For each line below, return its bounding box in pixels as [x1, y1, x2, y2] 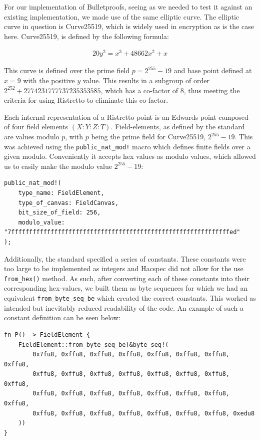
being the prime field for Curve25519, [91, 131, 206, 142]
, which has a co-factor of [100, 85, 178, 95]
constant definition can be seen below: [4, 312, 120, 323]
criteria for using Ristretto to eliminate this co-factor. [4, 95, 168, 105]
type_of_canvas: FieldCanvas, [18, 199, 119, 206]
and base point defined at [173, 65, 252, 76]
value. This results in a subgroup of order [82, 75, 209, 86]
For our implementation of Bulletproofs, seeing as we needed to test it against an [4, 2, 252, 12]
